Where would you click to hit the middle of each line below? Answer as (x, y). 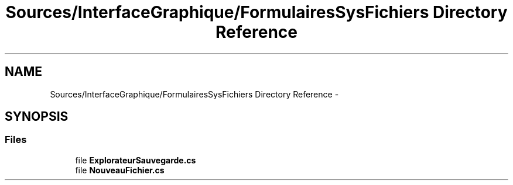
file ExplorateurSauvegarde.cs (136, 160)
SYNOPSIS (37, 117)
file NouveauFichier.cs (120, 170)
